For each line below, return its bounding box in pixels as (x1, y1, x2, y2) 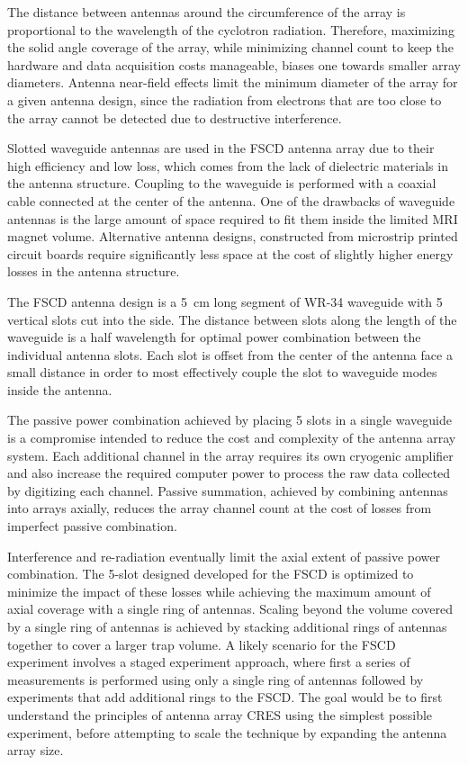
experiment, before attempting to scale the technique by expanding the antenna (7, 723, 447, 742)
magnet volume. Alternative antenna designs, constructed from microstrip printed (7, 227, 458, 246)
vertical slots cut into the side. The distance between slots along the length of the (7, 310, 457, 328)
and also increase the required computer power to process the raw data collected (7, 463, 451, 482)
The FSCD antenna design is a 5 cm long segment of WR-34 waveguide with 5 (7, 292, 443, 310)
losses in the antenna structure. (7, 262, 180, 281)
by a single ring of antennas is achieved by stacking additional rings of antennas (7, 617, 447, 635)
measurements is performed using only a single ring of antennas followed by (7, 670, 424, 688)
